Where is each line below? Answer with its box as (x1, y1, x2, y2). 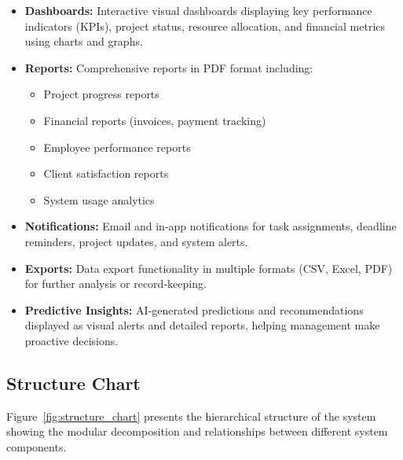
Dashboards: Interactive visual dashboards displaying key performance (24, 2, 372, 18)
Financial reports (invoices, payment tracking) (43, 112, 266, 128)
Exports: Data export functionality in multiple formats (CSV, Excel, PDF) (24, 259, 393, 276)
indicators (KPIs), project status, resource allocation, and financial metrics (24, 17, 386, 34)
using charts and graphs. (24, 33, 143, 50)
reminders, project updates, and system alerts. (24, 233, 248, 249)
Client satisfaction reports (43, 165, 169, 182)
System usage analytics (43, 191, 155, 208)
